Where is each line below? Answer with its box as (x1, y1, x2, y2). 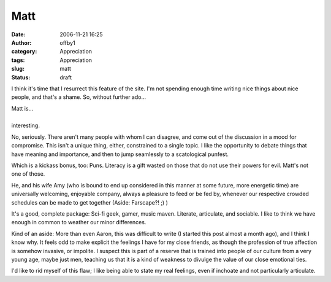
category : (11, 48, 37, 55)
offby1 (59, 39, 76, 46)
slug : (11, 65, 25, 72)
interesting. (11, 122, 40, 129)
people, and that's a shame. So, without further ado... (11, 93, 146, 101)
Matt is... (11, 104, 34, 112)
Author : (11, 39, 32, 46)
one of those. (11, 170, 45, 178)
